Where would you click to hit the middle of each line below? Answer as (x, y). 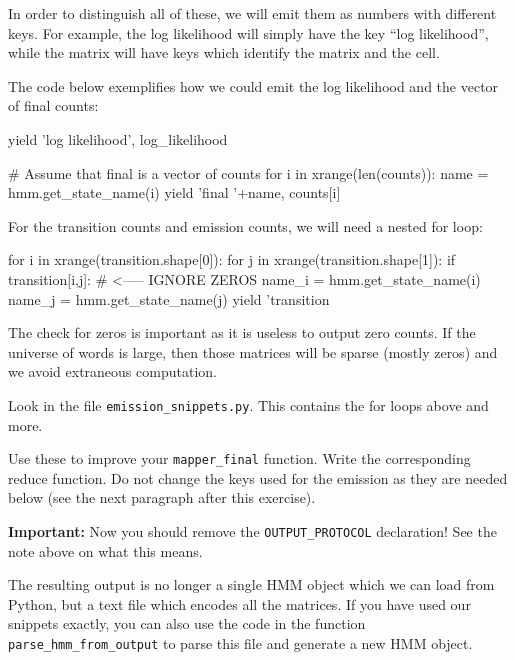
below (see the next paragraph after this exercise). (162, 497)
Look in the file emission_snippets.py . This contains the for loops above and (248, 404)
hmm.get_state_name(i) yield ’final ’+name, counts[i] (174, 192)
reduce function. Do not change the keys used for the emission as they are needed (258, 477)
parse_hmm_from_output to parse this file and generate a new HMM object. (240, 643)
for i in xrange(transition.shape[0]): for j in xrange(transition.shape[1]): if (232, 259)
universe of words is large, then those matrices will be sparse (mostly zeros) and (253, 351)
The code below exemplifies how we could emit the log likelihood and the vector (253, 85)
